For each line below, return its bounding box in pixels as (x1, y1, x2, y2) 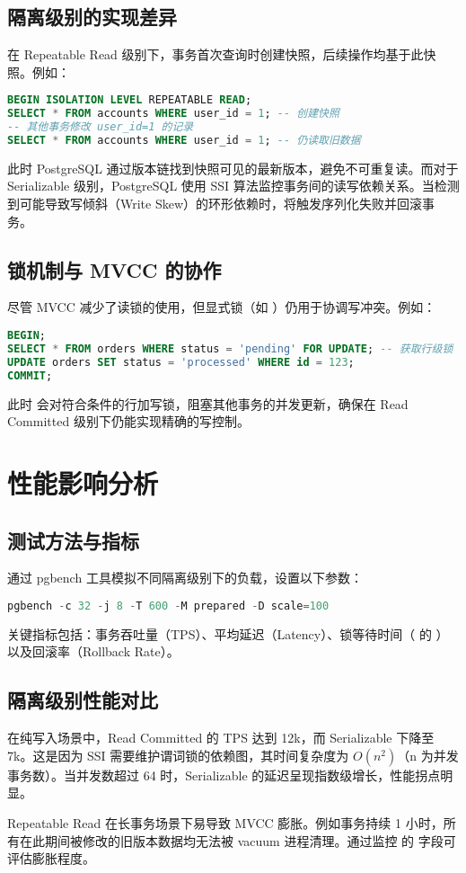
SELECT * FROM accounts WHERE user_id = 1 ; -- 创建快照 (7, 107, 339, 120)
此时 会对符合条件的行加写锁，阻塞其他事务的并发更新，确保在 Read (7, 394, 409, 413)
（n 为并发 (397, 745, 459, 764)
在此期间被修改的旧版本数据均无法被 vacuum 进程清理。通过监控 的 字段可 (19, 831, 456, 850)
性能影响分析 (7, 464, 159, 501)
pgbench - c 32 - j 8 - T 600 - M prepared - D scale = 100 (7, 599, 330, 612)
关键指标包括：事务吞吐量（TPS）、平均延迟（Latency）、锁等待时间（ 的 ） (7, 624, 449, 643)
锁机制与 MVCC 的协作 (7, 255, 222, 283)
